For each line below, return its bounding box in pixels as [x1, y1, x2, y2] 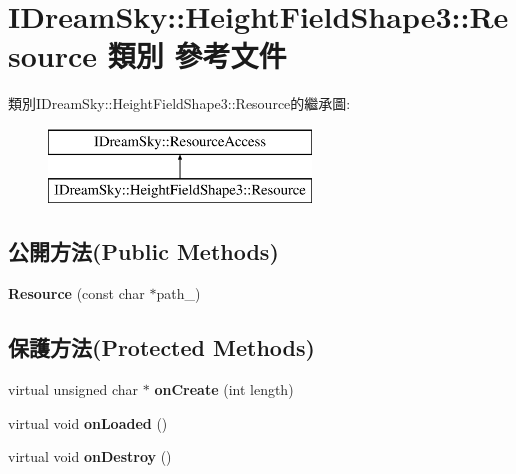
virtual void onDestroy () [8, 446, 172, 467]
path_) [156, 283, 201, 304]
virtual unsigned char [8, 379, 139, 400]
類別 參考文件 [107, 35, 287, 76]
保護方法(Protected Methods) [8, 332, 315, 363]
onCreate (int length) [154, 379, 294, 400]
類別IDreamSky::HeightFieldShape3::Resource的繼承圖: [8, 93, 351, 114]
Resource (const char [8, 283, 145, 304]
